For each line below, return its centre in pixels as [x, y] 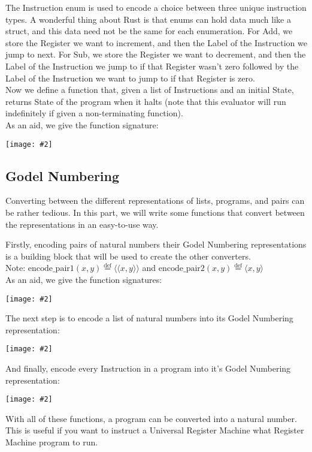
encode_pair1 [51, 269]
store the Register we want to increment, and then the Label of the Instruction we [156, 42]
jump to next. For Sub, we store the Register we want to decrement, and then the [156, 54]
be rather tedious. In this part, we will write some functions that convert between [155, 212]
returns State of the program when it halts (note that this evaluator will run [146, 101]
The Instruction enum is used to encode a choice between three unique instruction [156, 7]
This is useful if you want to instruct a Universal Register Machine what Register [155, 430]
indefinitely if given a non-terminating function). [94, 113]
